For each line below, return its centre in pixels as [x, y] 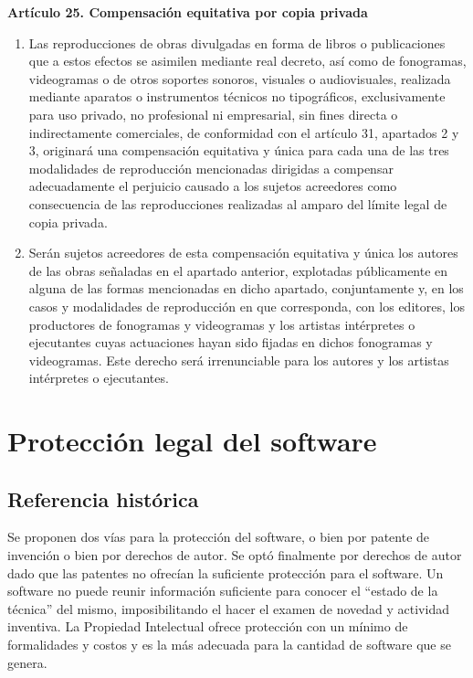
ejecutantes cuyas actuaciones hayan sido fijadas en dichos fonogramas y [231, 342]
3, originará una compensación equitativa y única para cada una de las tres [239, 150]
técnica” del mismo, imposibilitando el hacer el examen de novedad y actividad [228, 608]
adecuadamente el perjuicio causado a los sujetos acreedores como [213, 186]
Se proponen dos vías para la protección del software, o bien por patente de [219, 537]
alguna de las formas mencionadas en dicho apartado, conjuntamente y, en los [246, 288]
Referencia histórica [103, 498]
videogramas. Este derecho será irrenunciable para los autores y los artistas [239, 360]
